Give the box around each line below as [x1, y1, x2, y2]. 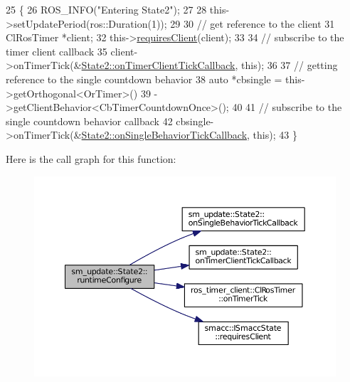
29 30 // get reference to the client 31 [170, 16, 335, 31]
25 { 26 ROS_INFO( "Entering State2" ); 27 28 [6, 2, 207, 16]
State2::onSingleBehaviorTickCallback [81, 127, 248, 142]
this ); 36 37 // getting [241, 58, 338, 73]
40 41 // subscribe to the [232, 100, 342, 115]
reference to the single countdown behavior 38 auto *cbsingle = [6, 71, 282, 86]
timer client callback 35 [6, 43, 107, 58]
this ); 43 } [253, 127, 297, 142]
